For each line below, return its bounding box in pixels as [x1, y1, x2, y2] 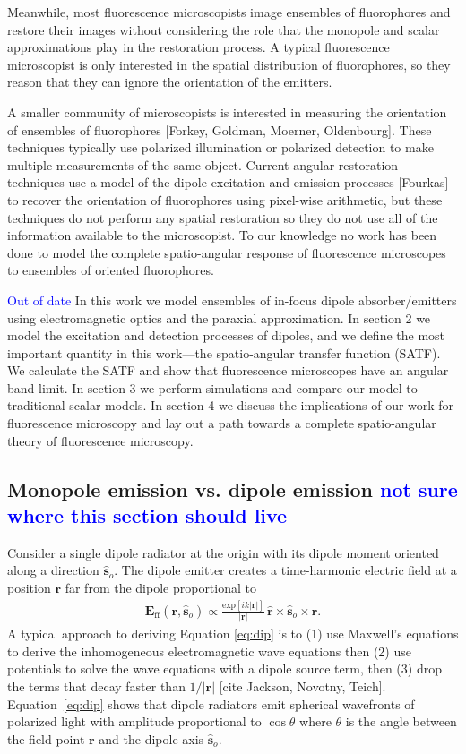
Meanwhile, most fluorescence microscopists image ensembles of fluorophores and [7, 3, 451, 21]
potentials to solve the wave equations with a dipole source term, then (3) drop [7, 659, 442, 678]
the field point [7, 729, 85, 748]
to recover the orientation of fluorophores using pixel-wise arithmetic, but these [7, 190, 443, 209]
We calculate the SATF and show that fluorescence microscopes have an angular [7, 361, 449, 380]
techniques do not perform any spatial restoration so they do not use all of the [7, 208, 438, 227]
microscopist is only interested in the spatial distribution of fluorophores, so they [7, 55, 451, 73]
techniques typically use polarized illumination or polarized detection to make [7, 138, 434, 157]
